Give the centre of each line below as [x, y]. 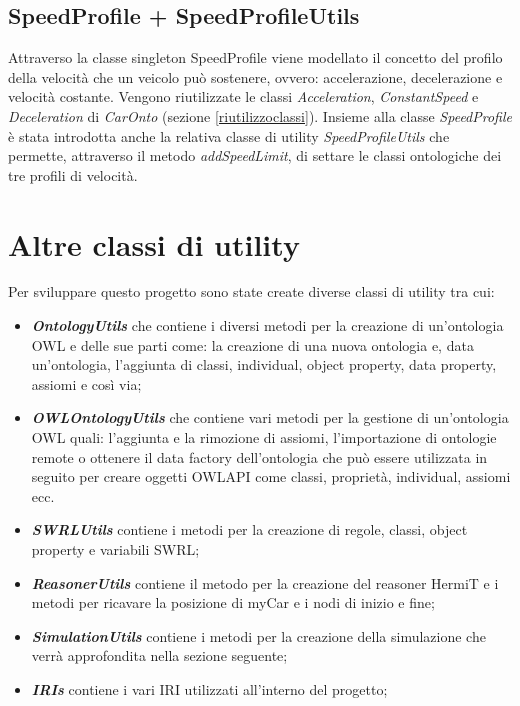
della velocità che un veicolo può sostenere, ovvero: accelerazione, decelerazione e [255, 76]
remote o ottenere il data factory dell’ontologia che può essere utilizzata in [259, 456]
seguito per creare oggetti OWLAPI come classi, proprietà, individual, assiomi [271, 476]
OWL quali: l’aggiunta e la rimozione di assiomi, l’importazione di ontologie [264, 437]
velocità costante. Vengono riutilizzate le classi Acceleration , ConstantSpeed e [243, 96]
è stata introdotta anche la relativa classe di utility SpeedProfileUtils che [229, 135]
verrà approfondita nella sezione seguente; [159, 655]
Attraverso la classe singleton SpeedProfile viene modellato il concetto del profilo [255, 57]
